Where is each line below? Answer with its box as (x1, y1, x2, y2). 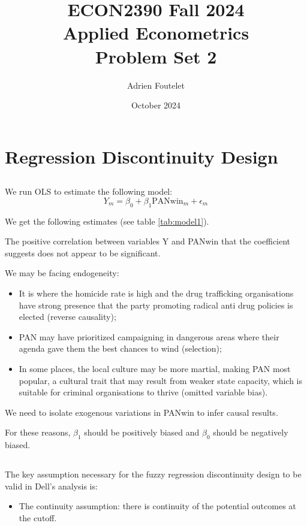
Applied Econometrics (62, 20, 249, 45)
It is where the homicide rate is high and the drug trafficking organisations (19, 287, 294, 300)
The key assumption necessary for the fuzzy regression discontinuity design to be (5, 468, 302, 480)
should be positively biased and (84, 426, 200, 439)
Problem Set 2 (95, 44, 217, 68)
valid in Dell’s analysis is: (5, 479, 98, 492)
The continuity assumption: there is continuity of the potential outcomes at (19, 500, 296, 512)
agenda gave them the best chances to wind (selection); (19, 342, 222, 355)
